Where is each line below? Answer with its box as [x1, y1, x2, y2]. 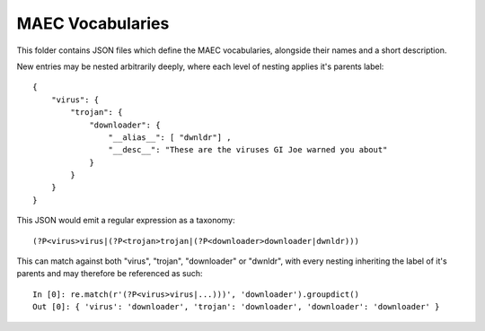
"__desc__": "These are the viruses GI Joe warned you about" [108, 144, 388, 155]
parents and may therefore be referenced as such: [16, 268, 203, 279]
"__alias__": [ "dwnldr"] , [108, 132, 233, 143]
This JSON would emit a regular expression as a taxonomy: [16, 215, 235, 226]
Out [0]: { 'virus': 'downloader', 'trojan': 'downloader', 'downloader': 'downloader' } [32, 301, 440, 312]
